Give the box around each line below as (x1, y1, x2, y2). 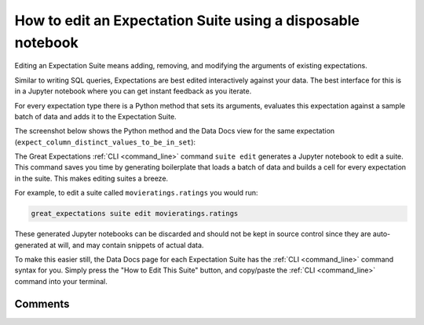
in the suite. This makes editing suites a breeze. (14, 173, 169, 183)
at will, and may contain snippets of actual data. (49, 240, 204, 250)
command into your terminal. (14, 276, 108, 286)
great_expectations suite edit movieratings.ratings (31, 209, 239, 218)
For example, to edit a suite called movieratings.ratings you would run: (14, 188, 258, 198)
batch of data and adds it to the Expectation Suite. (14, 111, 177, 121)
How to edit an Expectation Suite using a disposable (14, 12, 360, 29)
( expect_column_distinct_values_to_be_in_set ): (14, 137, 196, 147)
